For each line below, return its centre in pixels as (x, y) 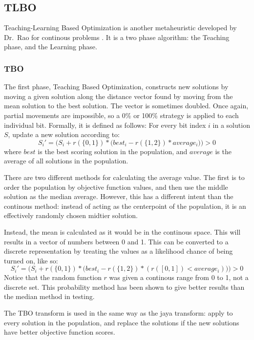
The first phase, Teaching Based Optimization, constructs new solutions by (116, 87)
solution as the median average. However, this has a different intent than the (119, 196)
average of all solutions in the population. (66, 161)
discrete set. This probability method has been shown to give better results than (124, 287)
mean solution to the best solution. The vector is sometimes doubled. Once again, (126, 106)
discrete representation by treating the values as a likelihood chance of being (118, 251)
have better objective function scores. (60, 332)
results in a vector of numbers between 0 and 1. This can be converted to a (116, 241)
